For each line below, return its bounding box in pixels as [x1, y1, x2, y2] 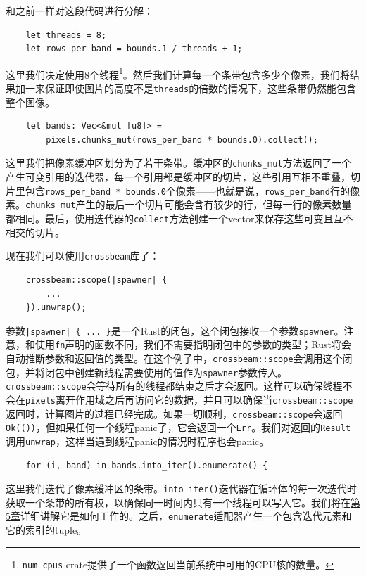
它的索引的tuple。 [6, 523, 87, 537]
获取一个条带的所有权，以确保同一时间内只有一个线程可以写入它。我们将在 [6, 494, 351, 509]
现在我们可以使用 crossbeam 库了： [6, 248, 160, 263]
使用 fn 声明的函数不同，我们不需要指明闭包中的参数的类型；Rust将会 [34, 337, 351, 352]
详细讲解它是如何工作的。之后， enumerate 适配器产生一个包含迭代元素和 [20, 508, 352, 523]
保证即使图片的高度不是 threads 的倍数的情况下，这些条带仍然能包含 [44, 81, 357, 96]
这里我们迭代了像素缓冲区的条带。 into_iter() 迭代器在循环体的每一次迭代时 [6, 481, 357, 496]
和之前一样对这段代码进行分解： [6, 4, 153, 18]
